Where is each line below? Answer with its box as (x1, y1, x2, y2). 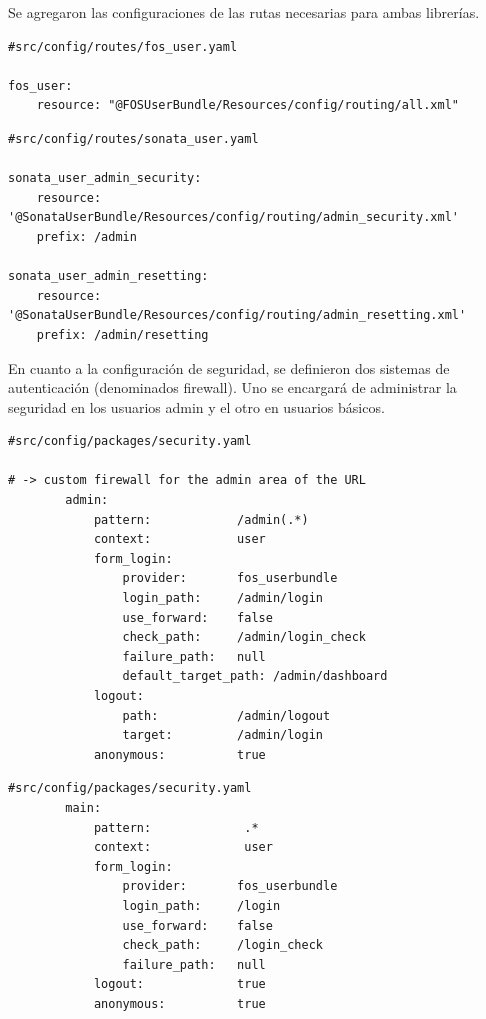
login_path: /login (122, 898, 281, 913)
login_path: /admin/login (122, 591, 323, 606)
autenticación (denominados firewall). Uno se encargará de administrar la (8, 377, 457, 398)
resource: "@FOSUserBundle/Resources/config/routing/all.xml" (36, 98, 460, 113)
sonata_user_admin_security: (8, 171, 202, 186)
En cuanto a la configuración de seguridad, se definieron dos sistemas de (8, 357, 450, 378)
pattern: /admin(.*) (93, 512, 309, 527)
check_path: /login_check (122, 938, 323, 953)
